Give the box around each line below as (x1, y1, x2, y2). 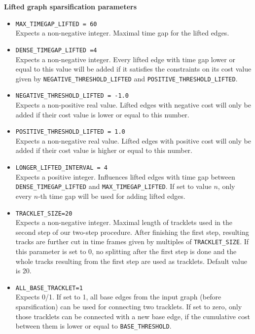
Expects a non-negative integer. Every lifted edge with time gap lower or (15, 54, 235, 64)
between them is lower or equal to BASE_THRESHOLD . (15, 321, 172, 331)
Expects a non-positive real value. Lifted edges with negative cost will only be (15, 100, 251, 110)
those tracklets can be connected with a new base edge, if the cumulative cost (15, 311, 250, 321)
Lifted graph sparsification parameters (4, 1, 137, 11)
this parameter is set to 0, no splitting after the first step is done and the (15, 246, 237, 257)
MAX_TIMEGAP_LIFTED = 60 (15, 20, 97, 28)
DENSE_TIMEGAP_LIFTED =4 (15, 46, 97, 54)
